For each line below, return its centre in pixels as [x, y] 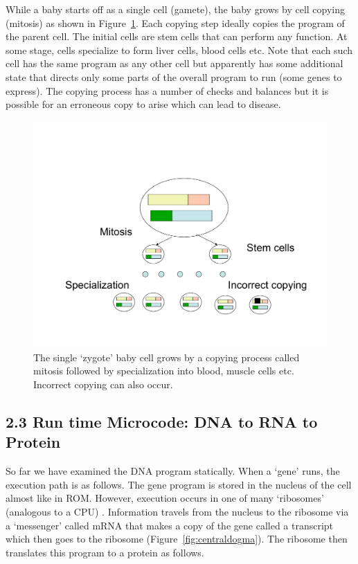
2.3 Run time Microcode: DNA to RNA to [162, 422]
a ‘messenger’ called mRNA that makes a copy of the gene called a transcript [170, 525]
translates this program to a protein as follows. [105, 552]
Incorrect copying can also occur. [103, 384]
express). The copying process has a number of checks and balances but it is [167, 90]
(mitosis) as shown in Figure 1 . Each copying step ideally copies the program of [175, 22]
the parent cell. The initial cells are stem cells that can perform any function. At [177, 36]
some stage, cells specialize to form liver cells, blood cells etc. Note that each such [179, 49]
